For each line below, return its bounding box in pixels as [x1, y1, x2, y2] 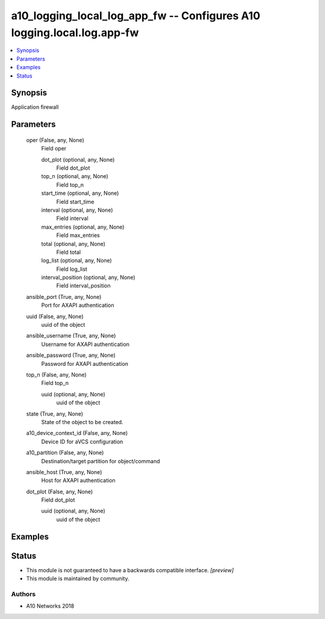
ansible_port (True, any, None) [26, 293, 102, 300]
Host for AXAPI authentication [41, 477, 116, 484]
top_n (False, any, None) [26, 371, 87, 378]
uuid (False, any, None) [26, 313, 84, 320]
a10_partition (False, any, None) [26, 449, 104, 457]
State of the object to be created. [41, 418, 123, 425]
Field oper [41, 145, 67, 152]
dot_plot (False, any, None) [26, 488, 93, 495]
